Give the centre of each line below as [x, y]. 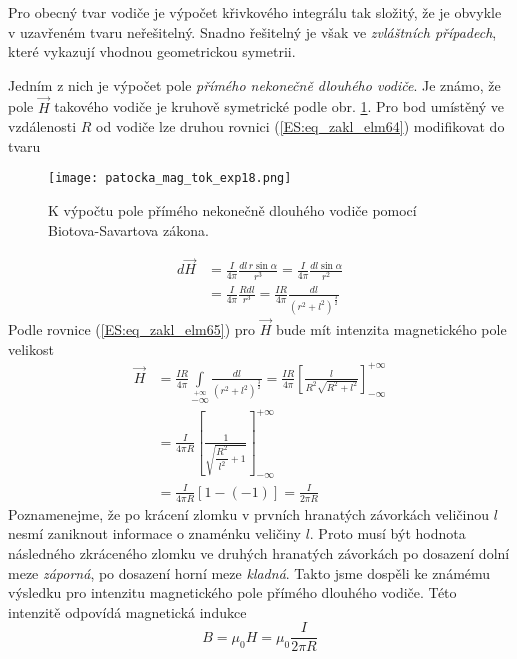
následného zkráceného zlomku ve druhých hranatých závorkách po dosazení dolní [259, 552]
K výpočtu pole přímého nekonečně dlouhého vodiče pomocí [232, 210]
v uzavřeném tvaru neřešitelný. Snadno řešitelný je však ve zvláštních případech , [252, 31]
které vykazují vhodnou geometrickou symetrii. [152, 51]
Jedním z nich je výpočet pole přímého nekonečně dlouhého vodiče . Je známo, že [254, 84]
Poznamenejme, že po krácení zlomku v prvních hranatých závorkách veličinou [249, 513]
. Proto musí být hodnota [387, 533]
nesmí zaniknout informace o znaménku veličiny [154, 533]
